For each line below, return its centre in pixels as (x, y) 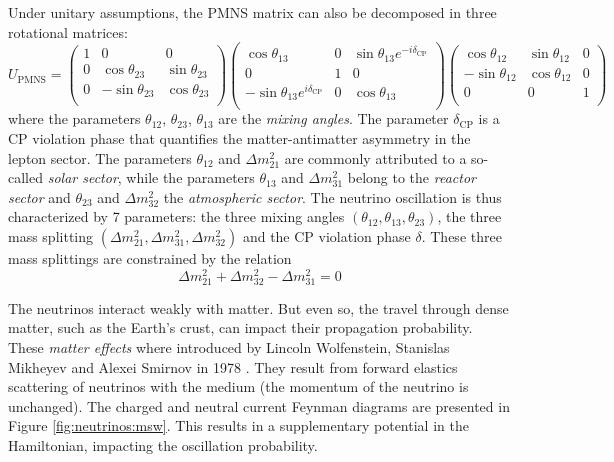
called (25, 177)
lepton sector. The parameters (100, 157)
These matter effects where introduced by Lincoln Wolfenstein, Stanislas (229, 347)
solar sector (82, 177)
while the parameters (190, 177)
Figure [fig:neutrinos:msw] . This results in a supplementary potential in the (238, 425)
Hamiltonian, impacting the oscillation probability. (163, 444)
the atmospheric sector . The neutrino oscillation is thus (332, 196)
